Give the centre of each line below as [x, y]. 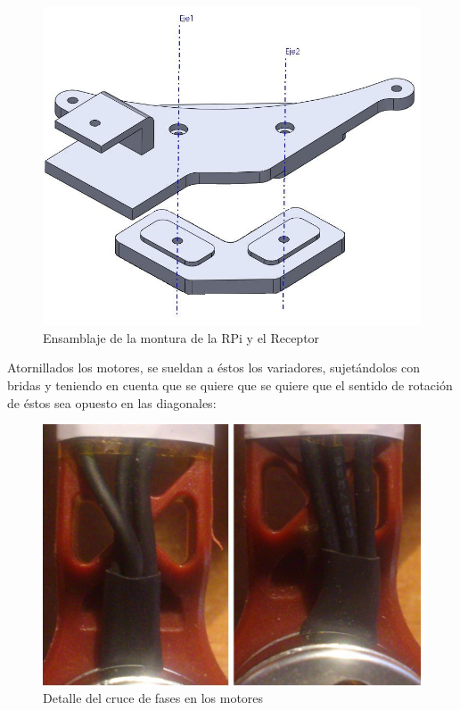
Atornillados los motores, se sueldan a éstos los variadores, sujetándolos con [214, 368]
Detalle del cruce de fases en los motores [153, 698]
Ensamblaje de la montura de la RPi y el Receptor [181, 337]
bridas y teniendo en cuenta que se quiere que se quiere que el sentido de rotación [230, 385]
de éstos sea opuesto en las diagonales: [112, 402]
